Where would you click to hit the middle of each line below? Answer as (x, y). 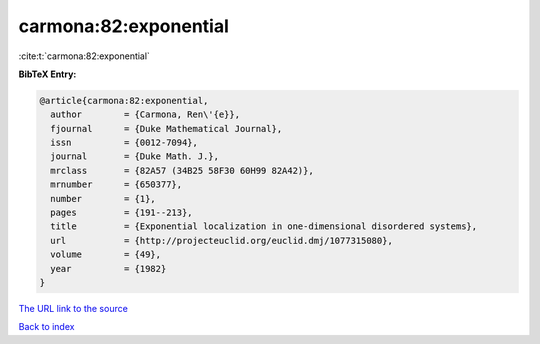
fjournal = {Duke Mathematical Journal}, (166, 128)
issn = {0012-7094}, (124, 143)
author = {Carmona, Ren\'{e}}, (145, 114)
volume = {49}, (106, 254)
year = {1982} (108, 268)
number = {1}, (103, 198)
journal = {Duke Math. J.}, (135, 156)
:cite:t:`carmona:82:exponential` (84, 56)
